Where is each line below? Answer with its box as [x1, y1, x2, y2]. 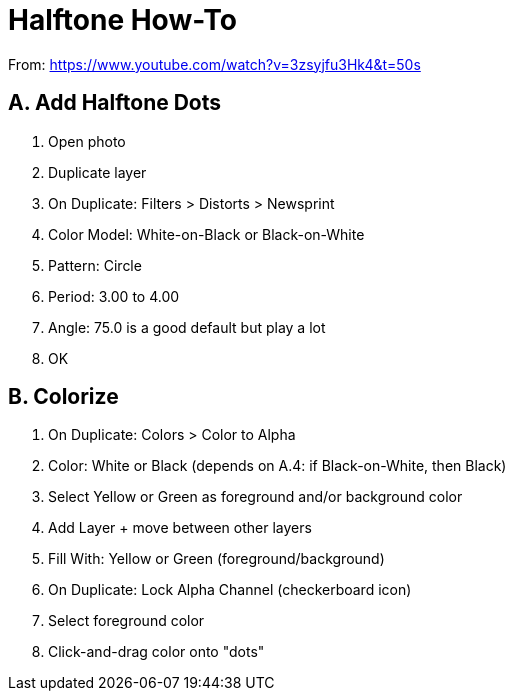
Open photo [48, 132, 126, 150]
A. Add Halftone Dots [8, 90, 222, 116]
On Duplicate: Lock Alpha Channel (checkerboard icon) [48, 581, 412, 599]
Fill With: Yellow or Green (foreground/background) [48, 550, 385, 568]
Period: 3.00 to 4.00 [48, 287, 180, 305]
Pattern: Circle [48, 256, 142, 274]
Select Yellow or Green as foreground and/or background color [48, 488, 463, 506]
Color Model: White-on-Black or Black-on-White [48, 225, 365, 243]
